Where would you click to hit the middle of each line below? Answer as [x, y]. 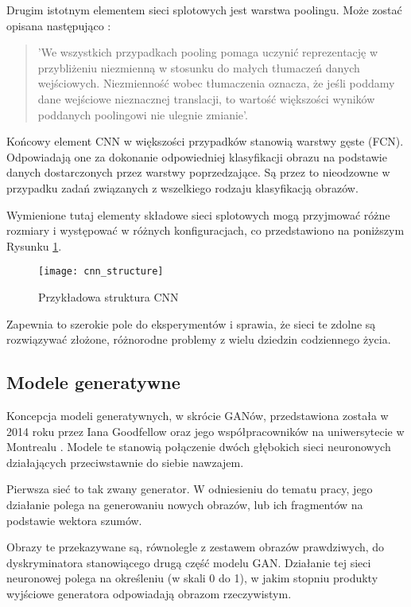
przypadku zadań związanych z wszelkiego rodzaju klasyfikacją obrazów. [182, 187]
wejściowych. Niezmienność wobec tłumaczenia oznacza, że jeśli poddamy [216, 83]
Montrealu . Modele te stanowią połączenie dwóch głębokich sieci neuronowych [199, 447]
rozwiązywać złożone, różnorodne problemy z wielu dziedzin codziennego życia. [199, 339]
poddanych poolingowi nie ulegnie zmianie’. [143, 114]
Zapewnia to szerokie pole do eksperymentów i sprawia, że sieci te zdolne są [191, 323]
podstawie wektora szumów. [74, 520]
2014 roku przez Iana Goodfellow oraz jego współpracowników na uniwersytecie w [205, 431]
